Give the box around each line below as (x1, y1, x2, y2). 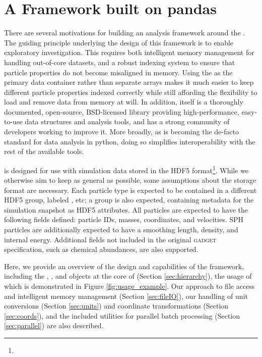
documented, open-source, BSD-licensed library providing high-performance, (4, 106, 239, 117)
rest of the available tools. (4, 146, 84, 157)
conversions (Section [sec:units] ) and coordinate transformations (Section (4, 300, 229, 311)
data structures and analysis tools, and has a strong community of (25, 116, 230, 127)
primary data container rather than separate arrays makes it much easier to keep (4, 77, 254, 87)
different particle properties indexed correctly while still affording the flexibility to (4, 86, 257, 97)
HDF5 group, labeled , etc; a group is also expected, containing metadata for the (4, 194, 254, 205)
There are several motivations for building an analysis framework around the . (4, 27, 245, 38)
